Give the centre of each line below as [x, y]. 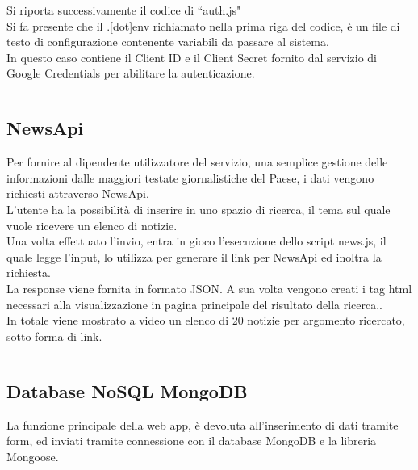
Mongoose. [33, 456]
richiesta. [29, 273]
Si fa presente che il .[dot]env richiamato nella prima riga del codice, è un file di [203, 25]
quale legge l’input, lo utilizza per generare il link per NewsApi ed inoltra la [194, 256]
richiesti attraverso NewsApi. [78, 193]
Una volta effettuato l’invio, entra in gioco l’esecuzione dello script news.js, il [196, 241]
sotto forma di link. [54, 336]
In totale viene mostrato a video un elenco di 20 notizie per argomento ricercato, [206, 320]
